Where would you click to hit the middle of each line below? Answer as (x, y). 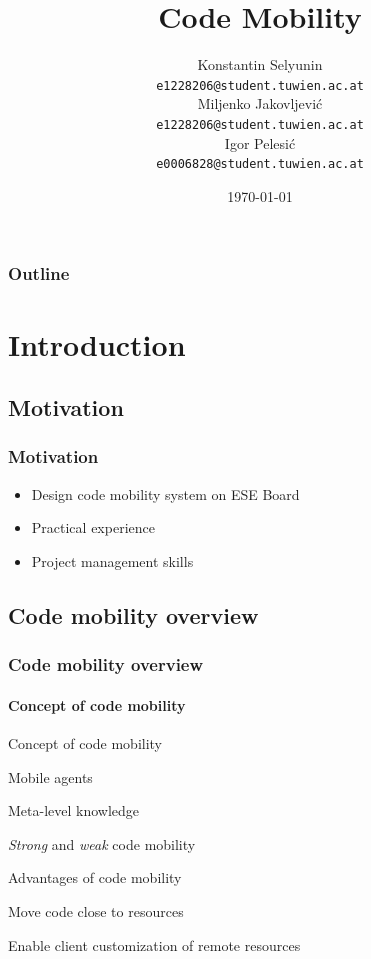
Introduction (97, 343)
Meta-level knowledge (74, 810)
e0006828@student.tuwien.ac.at (260, 164)
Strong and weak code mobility (102, 843)
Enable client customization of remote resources (154, 944)
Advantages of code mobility (95, 877)
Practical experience (93, 527)
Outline (39, 273)
